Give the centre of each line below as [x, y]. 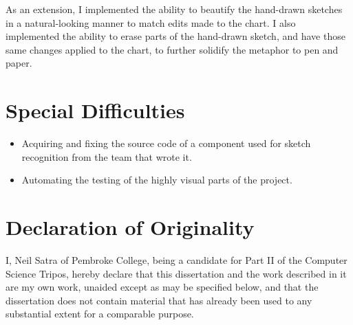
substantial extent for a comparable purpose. [100, 314]
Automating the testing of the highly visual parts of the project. [157, 180]
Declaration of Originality [130, 227]
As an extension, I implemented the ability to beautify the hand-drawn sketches [174, 9]
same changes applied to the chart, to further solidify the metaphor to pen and [172, 49]
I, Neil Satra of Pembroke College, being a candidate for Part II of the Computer [176, 260]
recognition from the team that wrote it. [107, 156]
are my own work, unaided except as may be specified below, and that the [162, 287]
